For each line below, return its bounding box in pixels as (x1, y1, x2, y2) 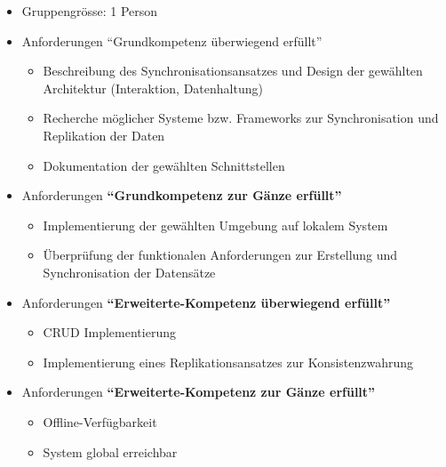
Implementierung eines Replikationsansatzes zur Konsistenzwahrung (43, 352, 414, 371)
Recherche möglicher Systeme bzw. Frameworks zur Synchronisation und (43, 109, 439, 127)
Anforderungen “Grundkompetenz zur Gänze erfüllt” (21, 186, 342, 205)
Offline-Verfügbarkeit (43, 412, 157, 431)
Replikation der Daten (43, 125, 165, 144)
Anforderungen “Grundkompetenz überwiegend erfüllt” (21, 31, 323, 50)
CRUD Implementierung (43, 323, 176, 342)
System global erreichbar (43, 442, 178, 461)
